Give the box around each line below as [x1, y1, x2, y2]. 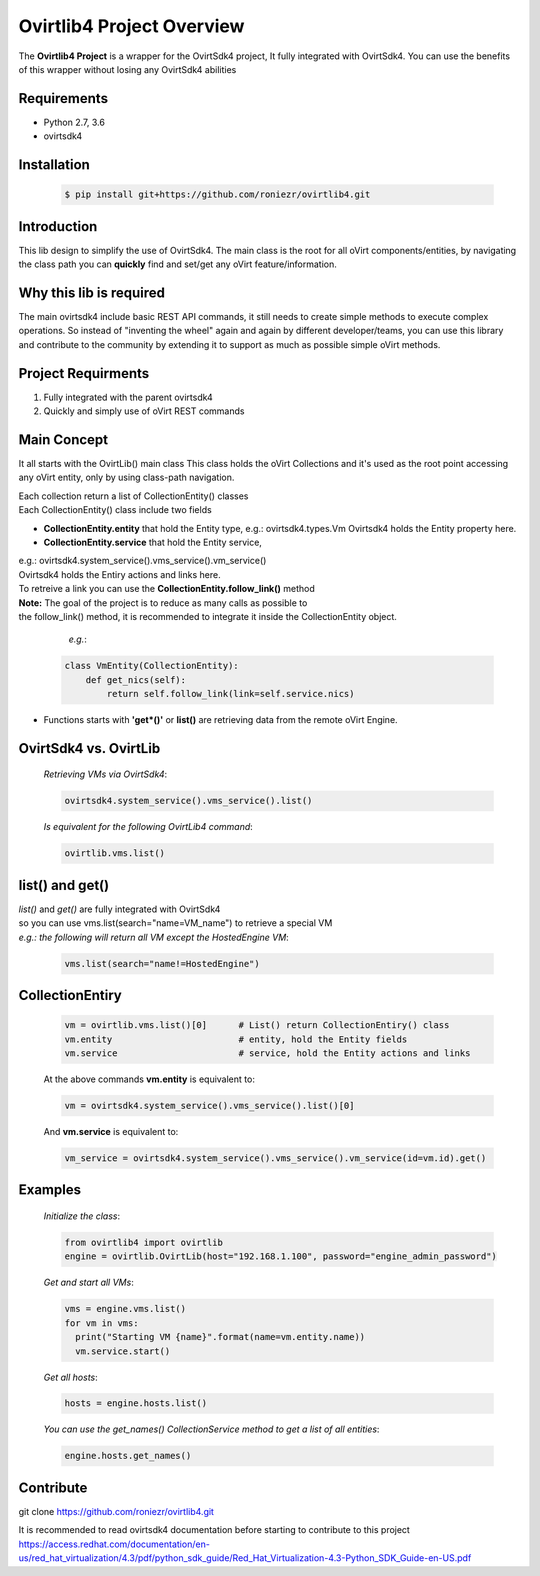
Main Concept [18, 431, 109, 448]
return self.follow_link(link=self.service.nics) [106, 688, 355, 700]
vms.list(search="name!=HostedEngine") [64, 958, 260, 969]
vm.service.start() [75, 1345, 171, 1357]
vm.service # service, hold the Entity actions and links [64, 1048, 471, 1059]
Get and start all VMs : [43, 1276, 134, 1289]
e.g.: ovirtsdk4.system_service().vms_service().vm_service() [18, 555, 267, 567]
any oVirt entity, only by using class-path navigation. [18, 471, 235, 484]
